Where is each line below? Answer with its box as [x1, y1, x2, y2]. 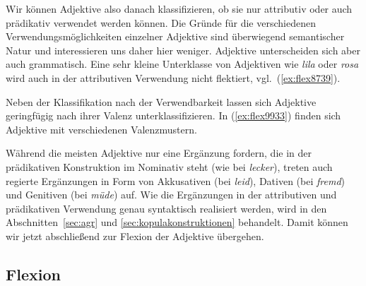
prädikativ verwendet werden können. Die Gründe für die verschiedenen [6, 15, 316, 30]
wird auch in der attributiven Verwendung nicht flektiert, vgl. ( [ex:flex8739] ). [6, 70, 341, 85]
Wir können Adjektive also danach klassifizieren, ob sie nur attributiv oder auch [6, 1, 353, 16]
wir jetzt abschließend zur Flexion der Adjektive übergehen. [6, 228, 264, 243]
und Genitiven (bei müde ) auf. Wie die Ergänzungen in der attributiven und [6, 187, 337, 202]
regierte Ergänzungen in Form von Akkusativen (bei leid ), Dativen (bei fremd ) [6, 173, 346, 188]
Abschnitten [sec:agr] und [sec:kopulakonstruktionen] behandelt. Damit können [6, 215, 348, 230]
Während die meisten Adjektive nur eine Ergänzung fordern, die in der [6, 145, 312, 160]
